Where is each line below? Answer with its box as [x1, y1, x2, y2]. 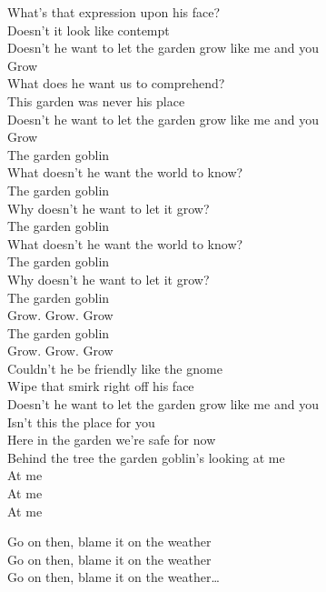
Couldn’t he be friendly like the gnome [7, 358, 222, 377]
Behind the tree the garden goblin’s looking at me [7, 447, 285, 467]
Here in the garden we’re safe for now [7, 430, 216, 449]
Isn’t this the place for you [7, 412, 155, 431]
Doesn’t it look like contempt [7, 20, 170, 39]
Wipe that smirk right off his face [7, 376, 194, 396]
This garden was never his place [7, 91, 185, 110]
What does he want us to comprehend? [7, 74, 225, 93]
